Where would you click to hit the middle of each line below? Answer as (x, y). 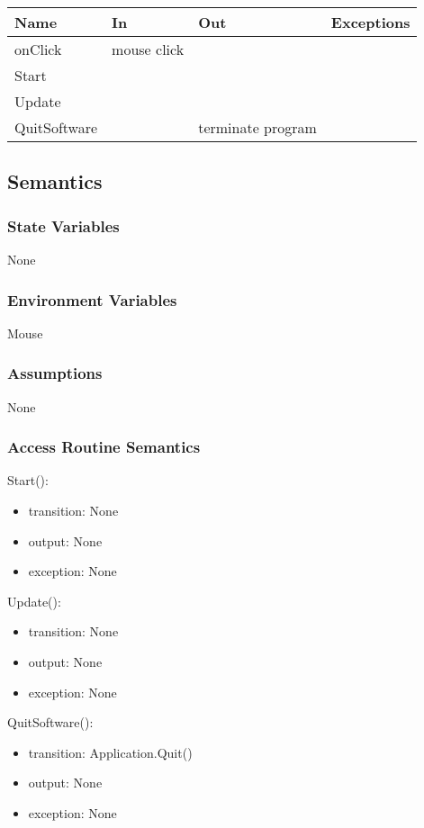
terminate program (257, 127)
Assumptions (55, 373)
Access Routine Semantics (104, 447)
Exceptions (370, 22)
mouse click (148, 49)
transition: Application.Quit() (110, 752)
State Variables (63, 225)
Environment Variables (92, 299)
